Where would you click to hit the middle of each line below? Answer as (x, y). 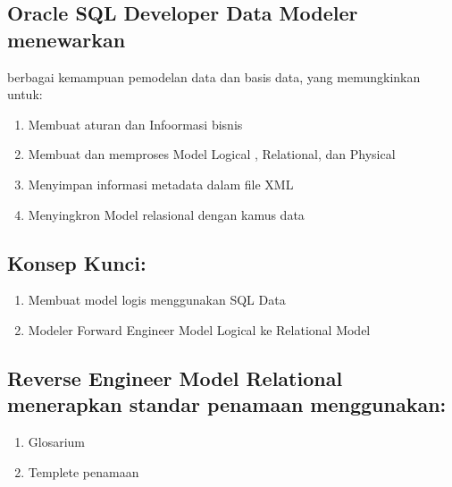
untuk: (25, 94)
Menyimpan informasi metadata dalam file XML (161, 184)
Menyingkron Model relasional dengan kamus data (166, 214)
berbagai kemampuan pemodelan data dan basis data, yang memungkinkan (214, 76)
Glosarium (57, 442)
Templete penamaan (84, 471)
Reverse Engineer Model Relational (175, 378)
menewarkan (67, 39)
